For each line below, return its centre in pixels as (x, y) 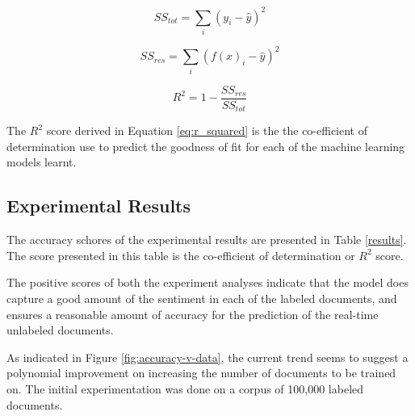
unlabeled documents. (60, 330)
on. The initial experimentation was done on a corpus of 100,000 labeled (185, 388)
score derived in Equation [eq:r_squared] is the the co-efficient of (207, 130)
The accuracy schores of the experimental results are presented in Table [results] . (207, 240)
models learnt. (42, 162)
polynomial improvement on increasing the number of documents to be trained (201, 373)
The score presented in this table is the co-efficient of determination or (181, 255)
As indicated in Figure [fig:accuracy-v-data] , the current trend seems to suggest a (207, 357)
